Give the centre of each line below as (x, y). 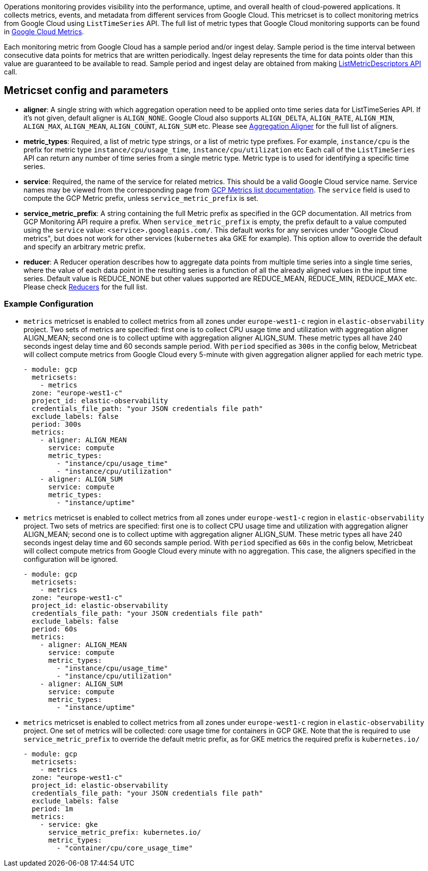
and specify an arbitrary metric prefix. (85, 246)
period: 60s (54, 629)
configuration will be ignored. (71, 559)
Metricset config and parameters (86, 91)
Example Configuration (49, 304)
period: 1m (52, 809)
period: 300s (57, 424)
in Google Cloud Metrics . (44, 32)
